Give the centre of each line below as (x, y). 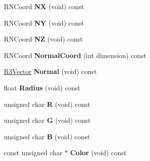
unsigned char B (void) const (47, 136)
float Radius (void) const (42, 87)
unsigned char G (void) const (47, 120)
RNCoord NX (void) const (44, 6)
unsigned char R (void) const (47, 104)
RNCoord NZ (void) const (43, 39)
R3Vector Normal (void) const (50, 71)
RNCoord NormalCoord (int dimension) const (75, 55)
